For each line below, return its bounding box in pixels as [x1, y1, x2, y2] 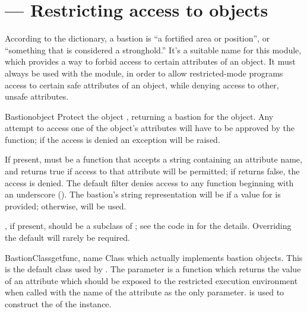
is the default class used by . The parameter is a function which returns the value [5, 263, 301, 275]
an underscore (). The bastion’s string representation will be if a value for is [5, 188, 281, 200]
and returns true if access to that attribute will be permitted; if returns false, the [5, 165, 300, 177]
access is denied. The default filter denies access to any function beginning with [5, 176, 294, 189]
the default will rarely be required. [5, 231, 130, 244]
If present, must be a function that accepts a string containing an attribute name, [5, 153, 302, 165]
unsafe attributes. [5, 90, 69, 103]
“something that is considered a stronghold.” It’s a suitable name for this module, [5, 43, 302, 56]
